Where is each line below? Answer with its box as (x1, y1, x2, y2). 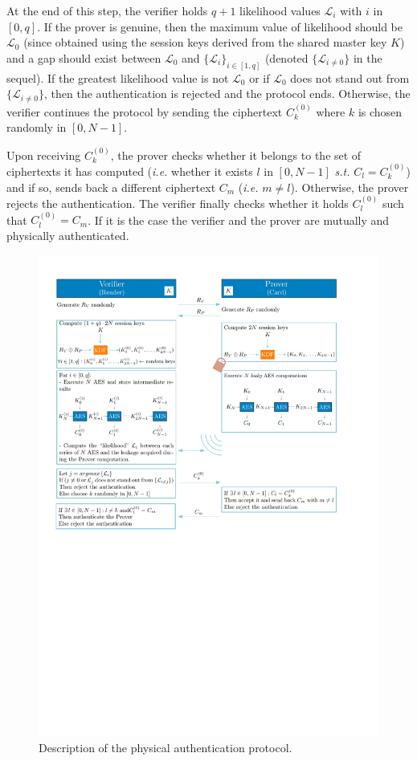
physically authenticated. (6, 226, 129, 243)
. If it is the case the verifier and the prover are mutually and (88, 211, 390, 228)
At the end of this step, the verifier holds (6, 2, 208, 18)
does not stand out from (290, 69, 410, 86)
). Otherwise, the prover (290, 178, 409, 195)
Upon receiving (6, 146, 81, 163)
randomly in (6, 119, 67, 136)
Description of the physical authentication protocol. (39, 739, 292, 756)
